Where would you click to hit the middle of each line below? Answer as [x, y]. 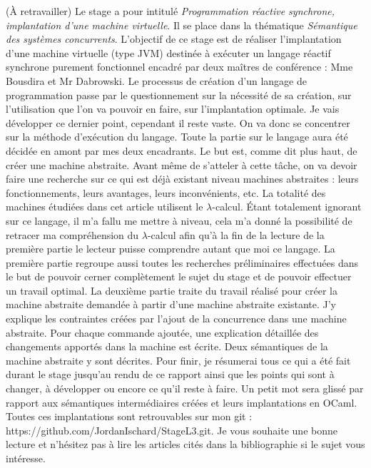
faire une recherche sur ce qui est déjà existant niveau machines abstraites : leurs [182, 179]
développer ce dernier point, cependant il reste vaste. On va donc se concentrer [178, 122]
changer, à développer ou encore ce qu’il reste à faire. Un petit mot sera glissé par [185, 388]
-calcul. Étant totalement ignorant [287, 207]
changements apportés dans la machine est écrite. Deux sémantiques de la [167, 346]
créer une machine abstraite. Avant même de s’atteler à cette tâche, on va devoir [182, 164]
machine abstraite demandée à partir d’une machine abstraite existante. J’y [171, 304]
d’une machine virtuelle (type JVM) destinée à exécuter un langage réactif [168, 52]
